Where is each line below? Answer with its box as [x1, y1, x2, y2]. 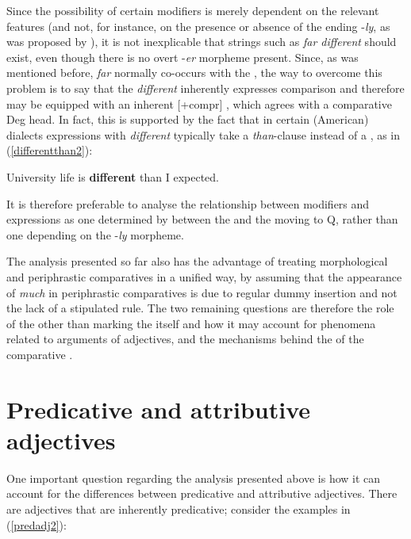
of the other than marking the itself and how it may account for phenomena [6, 315, 376, 331]
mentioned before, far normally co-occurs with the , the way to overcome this [6, 64, 382, 81]
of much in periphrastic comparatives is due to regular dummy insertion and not [6, 284, 398, 300]
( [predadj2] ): [6, 516, 67, 533]
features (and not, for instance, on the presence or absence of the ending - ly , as [6, 17, 390, 34]
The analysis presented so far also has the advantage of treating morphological [6, 253, 388, 269]
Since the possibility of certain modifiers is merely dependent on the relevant [6, 2, 379, 18]
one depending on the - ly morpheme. [6, 226, 184, 243]
